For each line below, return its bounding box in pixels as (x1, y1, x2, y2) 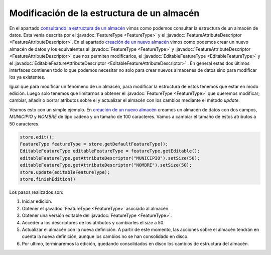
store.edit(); (20, 134, 55, 140)
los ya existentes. (9, 74, 45, 80)
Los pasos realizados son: (9, 189, 64, 195)
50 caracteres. (9, 120, 40, 126)
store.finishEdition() (20, 176, 76, 182)
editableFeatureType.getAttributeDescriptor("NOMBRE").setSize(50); (20, 162, 192, 168)
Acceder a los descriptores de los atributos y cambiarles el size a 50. (22, 219, 165, 225)
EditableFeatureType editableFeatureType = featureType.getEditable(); (20, 148, 200, 154)
